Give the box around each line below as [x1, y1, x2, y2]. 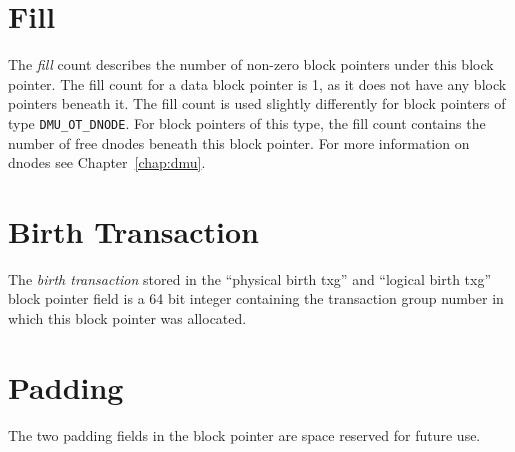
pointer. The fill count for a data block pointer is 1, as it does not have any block [8, 73, 507, 94]
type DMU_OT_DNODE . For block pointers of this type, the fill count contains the [8, 112, 486, 133]
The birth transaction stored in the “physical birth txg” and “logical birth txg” [8, 268, 492, 289]
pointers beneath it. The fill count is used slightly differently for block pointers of [8, 93, 506, 114]
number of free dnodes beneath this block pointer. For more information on [8, 132, 470, 153]
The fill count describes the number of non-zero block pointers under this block [8, 54, 494, 75]
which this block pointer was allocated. [8, 308, 247, 329]
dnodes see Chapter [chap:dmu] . [8, 152, 206, 173]
